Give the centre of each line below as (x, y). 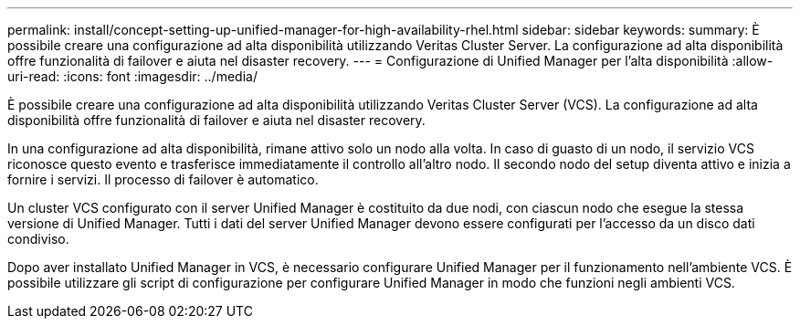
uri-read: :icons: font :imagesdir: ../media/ (132, 76)
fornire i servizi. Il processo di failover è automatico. (163, 179)
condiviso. (38, 239)
